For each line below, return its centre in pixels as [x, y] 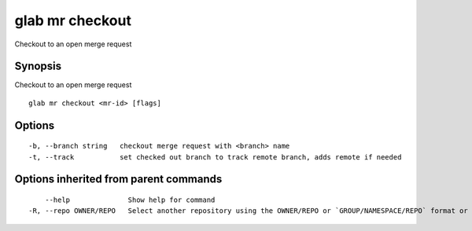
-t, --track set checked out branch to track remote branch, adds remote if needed [215, 157]
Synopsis [38, 66]
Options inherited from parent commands [118, 180]
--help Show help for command [130, 200]
